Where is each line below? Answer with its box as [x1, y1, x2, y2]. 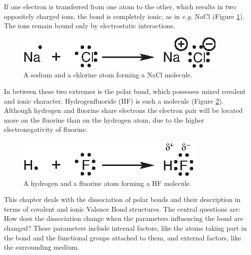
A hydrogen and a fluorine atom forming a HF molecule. [23, 178, 192, 188]
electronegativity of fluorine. [4, 124, 88, 134]
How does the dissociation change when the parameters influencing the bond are [4, 213, 243, 223]
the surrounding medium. [4, 242, 79, 252]
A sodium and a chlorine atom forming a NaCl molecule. [23, 70, 193, 80]
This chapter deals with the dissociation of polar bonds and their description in [4, 194, 241, 204]
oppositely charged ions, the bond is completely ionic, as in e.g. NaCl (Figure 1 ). [4, 11, 245, 21]
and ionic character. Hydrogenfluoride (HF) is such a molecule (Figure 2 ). [4, 95, 224, 106]
